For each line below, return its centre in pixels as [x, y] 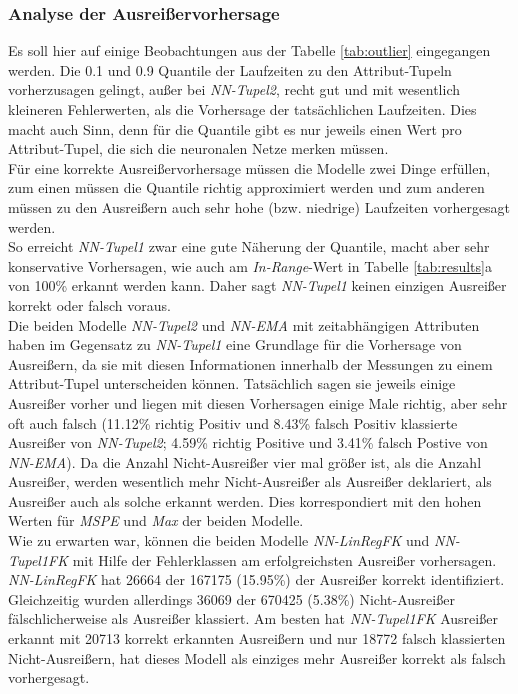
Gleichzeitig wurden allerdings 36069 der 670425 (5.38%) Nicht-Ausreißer [231, 598]
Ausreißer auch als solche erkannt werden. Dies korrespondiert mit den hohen [245, 500]
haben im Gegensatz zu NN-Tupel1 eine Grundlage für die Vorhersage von [235, 344]
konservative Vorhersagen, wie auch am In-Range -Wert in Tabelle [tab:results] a [250, 265]
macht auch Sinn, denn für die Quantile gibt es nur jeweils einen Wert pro [235, 128]
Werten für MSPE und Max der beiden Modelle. [156, 520]
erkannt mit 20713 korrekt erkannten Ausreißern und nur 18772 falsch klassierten [257, 638]
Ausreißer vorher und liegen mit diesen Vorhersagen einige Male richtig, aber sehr [258, 402]
